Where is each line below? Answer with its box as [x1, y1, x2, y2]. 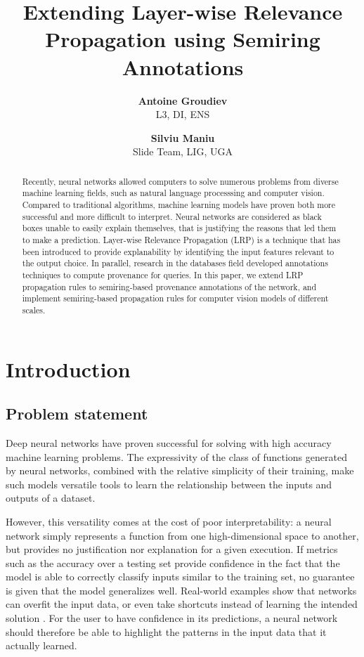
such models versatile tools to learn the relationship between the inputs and [6, 476, 332, 491]
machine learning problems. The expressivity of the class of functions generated [6, 449, 347, 464]
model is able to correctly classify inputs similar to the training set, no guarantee [6, 569, 355, 584]
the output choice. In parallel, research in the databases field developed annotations [22, 257, 328, 269]
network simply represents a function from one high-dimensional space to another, [6, 528, 359, 542]
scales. [22, 304, 46, 316]
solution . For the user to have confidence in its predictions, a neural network [6, 611, 338, 625]
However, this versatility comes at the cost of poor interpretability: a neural [6, 514, 332, 528]
